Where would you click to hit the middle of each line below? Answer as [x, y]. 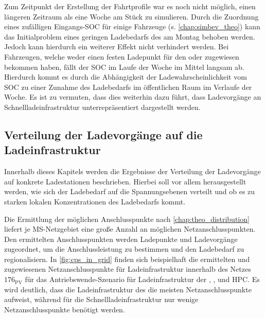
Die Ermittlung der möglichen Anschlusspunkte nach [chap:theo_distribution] [127, 219]
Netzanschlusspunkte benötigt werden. [65, 309]
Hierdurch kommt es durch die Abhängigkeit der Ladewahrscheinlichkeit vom [126, 77]
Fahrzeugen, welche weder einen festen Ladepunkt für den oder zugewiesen [122, 56]
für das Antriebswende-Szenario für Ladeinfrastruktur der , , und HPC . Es [142, 279]
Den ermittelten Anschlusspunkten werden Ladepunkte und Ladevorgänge [121, 239]
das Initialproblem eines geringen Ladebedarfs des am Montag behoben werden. [130, 36]
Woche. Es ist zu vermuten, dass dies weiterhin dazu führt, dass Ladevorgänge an [133, 97]
